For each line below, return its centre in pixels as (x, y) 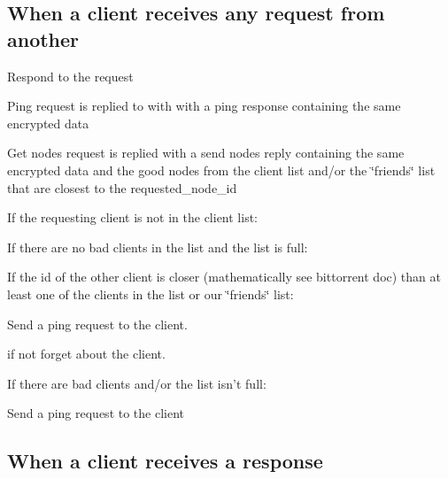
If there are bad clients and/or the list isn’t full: (137, 383)
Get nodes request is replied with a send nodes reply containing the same (206, 153)
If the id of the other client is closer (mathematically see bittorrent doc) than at (224, 277)
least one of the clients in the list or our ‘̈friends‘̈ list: (151, 294)
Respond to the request (70, 76)
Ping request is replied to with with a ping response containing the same (204, 106)
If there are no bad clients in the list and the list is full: (158, 247)
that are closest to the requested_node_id (122, 187)
